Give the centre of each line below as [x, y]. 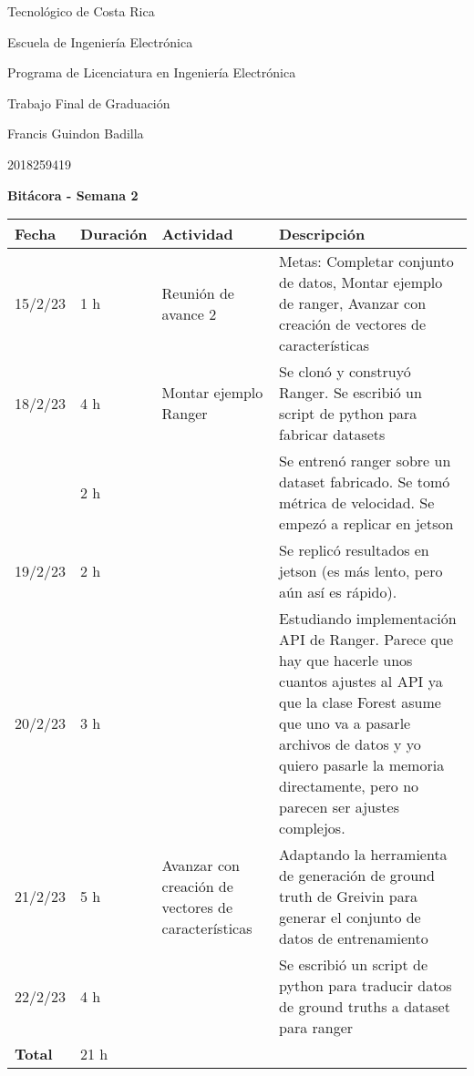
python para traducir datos [366, 986]
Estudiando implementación [368, 619]
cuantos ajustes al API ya [361, 681]
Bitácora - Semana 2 [73, 195]
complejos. [312, 828]
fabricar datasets [332, 435]
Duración [114, 234]
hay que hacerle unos [346, 661]
